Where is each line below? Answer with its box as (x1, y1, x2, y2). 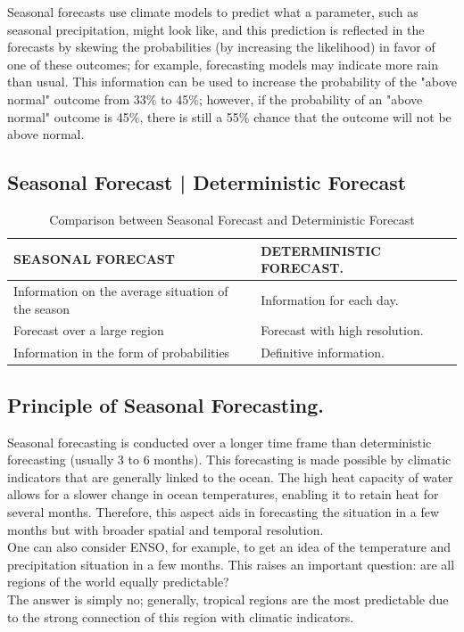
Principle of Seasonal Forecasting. (7, 390, 325, 418)
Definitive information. (261, 343, 385, 362)
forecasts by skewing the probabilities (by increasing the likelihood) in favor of (7, 37, 435, 56)
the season (13, 299, 70, 317)
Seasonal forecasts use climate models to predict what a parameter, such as (7, 3, 418, 21)
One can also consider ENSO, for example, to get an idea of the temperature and (7, 538, 452, 556)
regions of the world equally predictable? (7, 572, 229, 591)
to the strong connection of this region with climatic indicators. (7, 607, 354, 626)
